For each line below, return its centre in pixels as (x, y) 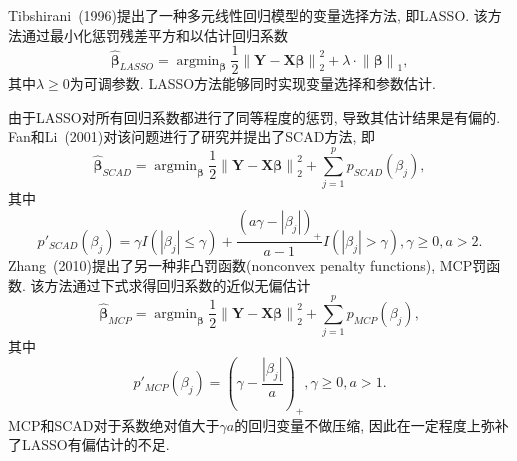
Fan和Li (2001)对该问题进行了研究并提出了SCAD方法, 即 (191, 136)
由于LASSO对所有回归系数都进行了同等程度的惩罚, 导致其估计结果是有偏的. (254, 116)
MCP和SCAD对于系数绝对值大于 (114, 424)
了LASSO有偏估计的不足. (89, 444)
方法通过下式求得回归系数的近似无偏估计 (177, 284)
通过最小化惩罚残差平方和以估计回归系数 (154, 34)
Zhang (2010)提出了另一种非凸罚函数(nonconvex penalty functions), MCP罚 (247, 264)
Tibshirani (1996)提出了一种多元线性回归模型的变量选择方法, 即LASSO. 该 (248, 15)
